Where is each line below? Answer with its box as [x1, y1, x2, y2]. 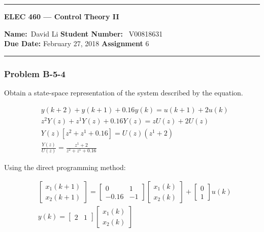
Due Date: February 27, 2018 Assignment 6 [4, 38, 149, 49]
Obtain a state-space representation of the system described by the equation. [4, 87, 243, 97]
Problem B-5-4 [4, 67, 65, 80]
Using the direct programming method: [4, 162, 126, 173]
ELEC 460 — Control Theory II [4, 11, 119, 21]
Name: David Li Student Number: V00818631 [4, 28, 163, 39]
